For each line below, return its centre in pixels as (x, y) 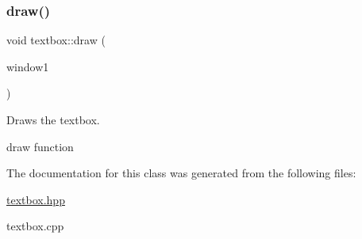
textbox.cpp (35, 226)
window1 (28, 66)
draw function (40, 146)
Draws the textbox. (53, 119)
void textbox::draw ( (56, 40)
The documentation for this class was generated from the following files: (181, 173)
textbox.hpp (36, 199)
